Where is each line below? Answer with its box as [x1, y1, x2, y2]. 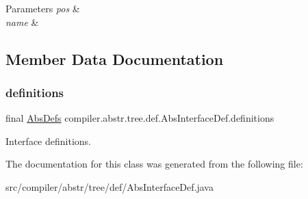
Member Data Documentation [5, 48, 224, 69]
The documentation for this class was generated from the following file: [5, 157, 303, 171]
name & [5, 14, 39, 29]
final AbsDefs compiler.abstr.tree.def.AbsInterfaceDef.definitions [5, 111, 274, 125]
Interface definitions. [5, 133, 91, 148]
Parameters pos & [5, 1, 80, 15]
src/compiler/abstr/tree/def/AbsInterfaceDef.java [5, 179, 214, 194]
